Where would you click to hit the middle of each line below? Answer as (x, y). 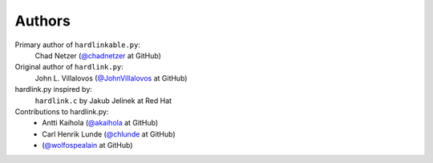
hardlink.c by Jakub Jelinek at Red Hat (103, 101)
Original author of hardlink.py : (69, 67)
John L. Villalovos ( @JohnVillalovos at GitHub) (111, 78)
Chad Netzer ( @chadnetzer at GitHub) (98, 55)
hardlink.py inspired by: (53, 89)
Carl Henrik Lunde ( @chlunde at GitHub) (109, 134)
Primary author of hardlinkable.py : (77, 45)
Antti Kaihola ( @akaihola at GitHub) (100, 123)
